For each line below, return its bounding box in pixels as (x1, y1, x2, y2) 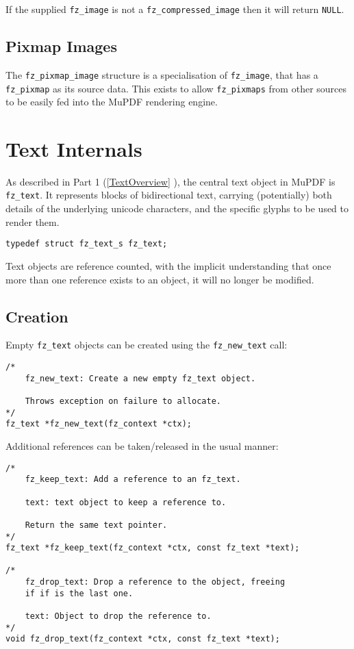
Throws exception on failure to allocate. (25, 396, 221, 406)
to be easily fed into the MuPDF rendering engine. (5, 94, 218, 109)
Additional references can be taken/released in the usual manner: (5, 438, 279, 453)
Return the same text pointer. (25, 520, 168, 530)
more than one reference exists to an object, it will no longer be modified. (5, 272, 314, 286)
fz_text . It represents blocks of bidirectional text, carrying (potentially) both (5, 188, 332, 202)
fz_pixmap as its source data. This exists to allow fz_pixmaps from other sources (5, 81, 347, 95)
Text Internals (5, 134, 142, 162)
